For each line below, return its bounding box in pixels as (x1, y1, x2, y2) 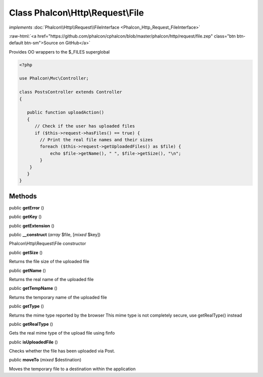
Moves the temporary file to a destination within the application (9, 366, 136, 372)
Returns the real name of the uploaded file (9, 276, 94, 282)
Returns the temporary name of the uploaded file (9, 294, 107, 300)
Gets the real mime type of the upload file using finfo (9, 330, 115, 336)
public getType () (9, 303, 44, 309)
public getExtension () (9, 223, 55, 228)
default (9, 40, 24, 46)
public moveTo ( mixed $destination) (9, 357, 82, 363)
